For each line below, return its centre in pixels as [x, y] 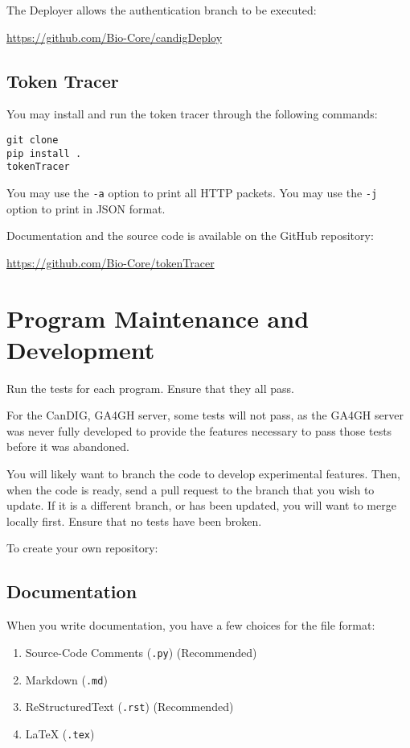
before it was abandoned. [68, 446]
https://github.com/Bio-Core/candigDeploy [115, 37]
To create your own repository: [82, 548]
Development [81, 349]
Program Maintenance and [158, 318]
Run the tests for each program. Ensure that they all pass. [150, 388]
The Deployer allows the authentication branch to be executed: [162, 10]
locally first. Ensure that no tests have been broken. [134, 521]
